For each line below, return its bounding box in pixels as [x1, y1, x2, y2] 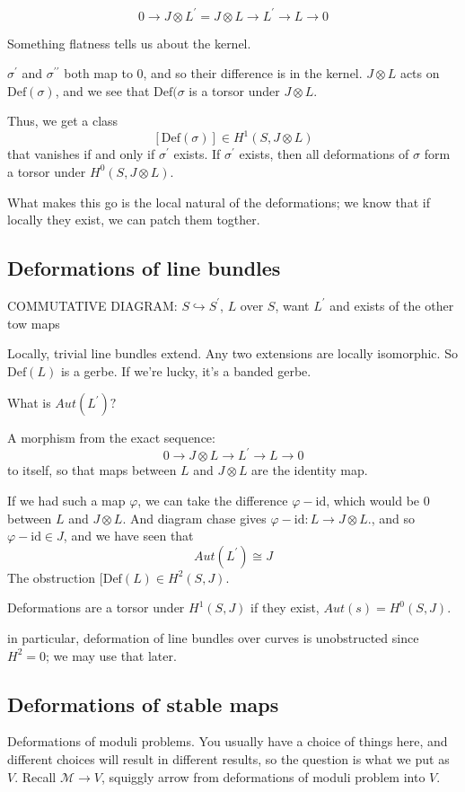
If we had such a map [7, 491, 126, 510]
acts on [399, 64, 440, 83]
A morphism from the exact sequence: [7, 428, 215, 447]
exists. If [173, 145, 221, 163]
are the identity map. [251, 461, 368, 480]
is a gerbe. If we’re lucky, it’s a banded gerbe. [60, 361, 311, 380]
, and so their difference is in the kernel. [143, 64, 363, 83]
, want [275, 295, 310, 314]
